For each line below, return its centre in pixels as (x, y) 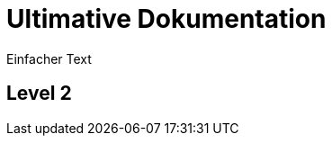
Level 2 (39, 94)
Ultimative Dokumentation (166, 19)
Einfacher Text (49, 58)
